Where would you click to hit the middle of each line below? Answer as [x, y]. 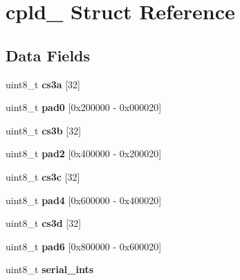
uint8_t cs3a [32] [43, 84]
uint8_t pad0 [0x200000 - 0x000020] [84, 107]
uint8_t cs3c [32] [43, 176]
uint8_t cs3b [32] [44, 130]
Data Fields [48, 55]
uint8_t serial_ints [49, 269]
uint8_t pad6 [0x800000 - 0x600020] [84, 246]
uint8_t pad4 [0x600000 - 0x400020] [84, 200]
